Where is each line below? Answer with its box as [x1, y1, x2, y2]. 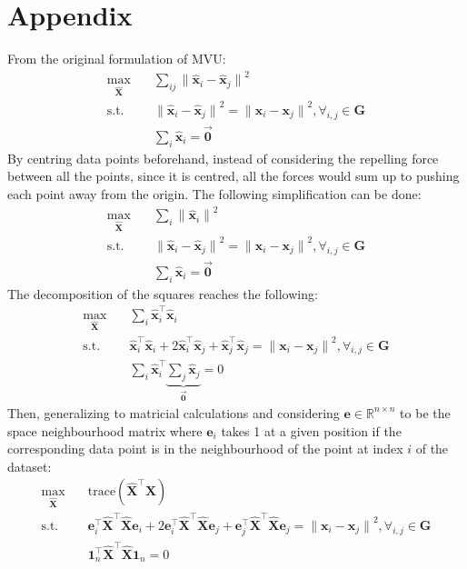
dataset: [7, 456, 52, 475]
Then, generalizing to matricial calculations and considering [7, 403, 340, 422]
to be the [400, 403, 451, 422]
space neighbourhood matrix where [7, 421, 203, 440]
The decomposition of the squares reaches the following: [7, 284, 318, 303]
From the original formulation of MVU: [7, 49, 226, 68]
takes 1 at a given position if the [221, 421, 402, 440]
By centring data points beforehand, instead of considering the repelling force [7, 148, 439, 167]
